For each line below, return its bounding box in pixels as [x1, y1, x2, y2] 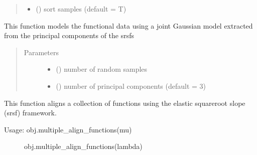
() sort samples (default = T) [36, 4, 126, 14]
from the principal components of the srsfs [4, 30, 135, 41]
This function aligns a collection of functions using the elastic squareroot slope [4, 97, 245, 108]
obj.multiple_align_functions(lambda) [24, 141, 143, 151]
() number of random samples [56, 64, 148, 74]
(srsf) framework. [4, 107, 57, 118]
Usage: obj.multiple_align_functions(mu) [4, 124, 132, 134]
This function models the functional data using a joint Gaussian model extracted [4, 20, 253, 31]
